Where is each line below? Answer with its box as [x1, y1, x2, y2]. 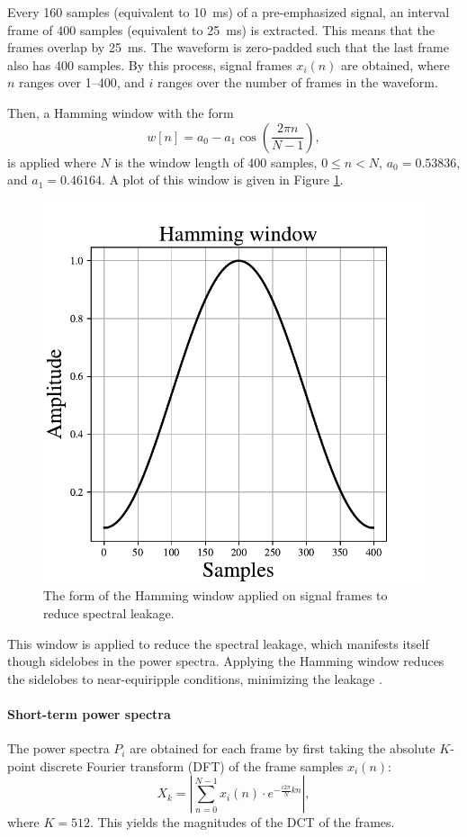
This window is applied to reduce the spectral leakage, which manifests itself [7, 634, 429, 652]
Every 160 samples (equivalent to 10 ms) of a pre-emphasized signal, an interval [7, 3, 450, 21]
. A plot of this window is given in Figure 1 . [101, 170, 344, 189]
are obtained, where [341, 55, 450, 74]
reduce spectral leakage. [43, 603, 175, 622]
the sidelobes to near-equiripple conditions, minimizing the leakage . [7, 669, 382, 688]
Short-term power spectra [7, 704, 171, 723]
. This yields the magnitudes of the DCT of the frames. [90, 813, 395, 832]
